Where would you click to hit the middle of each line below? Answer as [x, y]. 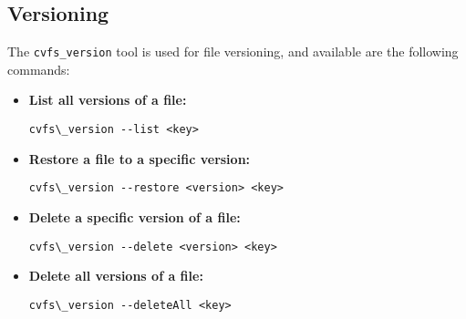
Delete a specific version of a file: [135, 216]
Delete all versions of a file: [116, 276]
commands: [39, 69]
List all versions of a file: [108, 100]
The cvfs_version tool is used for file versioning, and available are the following [233, 51]
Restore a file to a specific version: [140, 158]
